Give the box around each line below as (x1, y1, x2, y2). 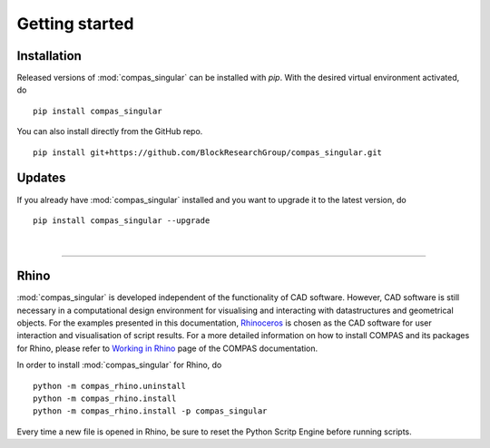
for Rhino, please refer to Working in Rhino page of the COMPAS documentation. (16, 343, 318, 354)
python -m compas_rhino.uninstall (33, 381, 186, 391)
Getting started (16, 14, 134, 34)
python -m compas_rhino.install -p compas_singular (33, 406, 268, 416)
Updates (16, 170, 66, 186)
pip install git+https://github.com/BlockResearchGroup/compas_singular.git (33, 147, 383, 158)
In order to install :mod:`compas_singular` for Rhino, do (16, 359, 222, 371)
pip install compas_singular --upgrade (33, 215, 211, 226)
